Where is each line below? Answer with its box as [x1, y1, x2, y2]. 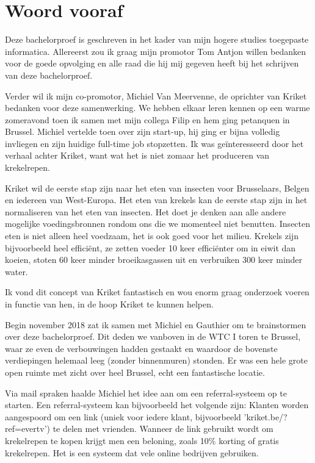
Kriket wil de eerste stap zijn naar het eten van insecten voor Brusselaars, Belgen [5, 181, 310, 194]
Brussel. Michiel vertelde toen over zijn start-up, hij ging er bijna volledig [5, 125, 280, 138]
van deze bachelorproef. [5, 68, 93, 81]
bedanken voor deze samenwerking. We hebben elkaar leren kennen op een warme [5, 101, 310, 114]
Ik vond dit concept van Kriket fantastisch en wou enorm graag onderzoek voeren [5, 285, 310, 298]
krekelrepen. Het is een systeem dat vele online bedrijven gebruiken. [5, 446, 259, 459]
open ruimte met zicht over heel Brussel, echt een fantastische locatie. [5, 365, 265, 378]
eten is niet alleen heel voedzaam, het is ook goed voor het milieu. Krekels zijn [5, 229, 299, 242]
